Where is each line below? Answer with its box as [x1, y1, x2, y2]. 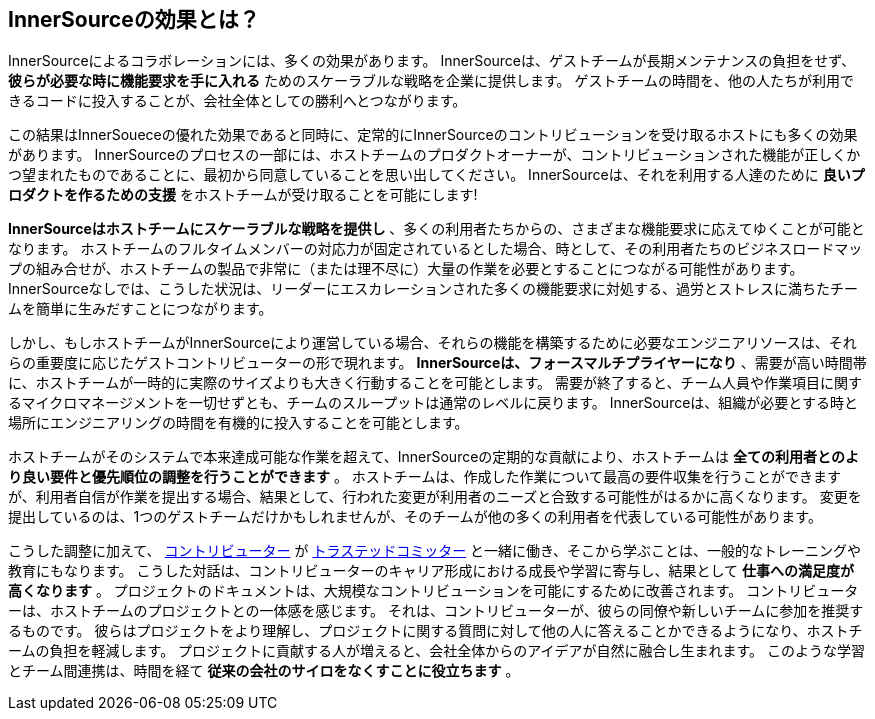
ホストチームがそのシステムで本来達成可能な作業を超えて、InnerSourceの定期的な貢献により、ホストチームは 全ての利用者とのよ [8, 448, 859, 466]
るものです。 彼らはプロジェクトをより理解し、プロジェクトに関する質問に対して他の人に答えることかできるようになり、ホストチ [8, 622, 863, 640]
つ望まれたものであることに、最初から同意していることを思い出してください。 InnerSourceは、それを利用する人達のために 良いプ [8, 166, 865, 184]
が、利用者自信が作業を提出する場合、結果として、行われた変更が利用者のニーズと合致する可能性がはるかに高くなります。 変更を [8, 488, 862, 506]
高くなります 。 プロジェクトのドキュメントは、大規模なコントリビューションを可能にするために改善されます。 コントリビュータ [8, 582, 859, 600]
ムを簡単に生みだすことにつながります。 [8, 300, 273, 318]
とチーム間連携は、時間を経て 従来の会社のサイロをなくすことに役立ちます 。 [8, 662, 520, 680]
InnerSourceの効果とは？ [8, 7, 260, 32]
